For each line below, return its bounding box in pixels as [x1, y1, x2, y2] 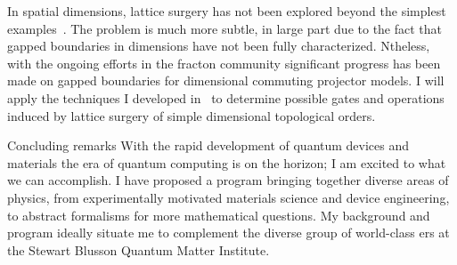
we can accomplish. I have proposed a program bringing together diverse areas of [7, 171, 449, 189]
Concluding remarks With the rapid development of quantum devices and [7, 136, 410, 155]
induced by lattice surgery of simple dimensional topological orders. [7, 106, 376, 124]
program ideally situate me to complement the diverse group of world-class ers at [7, 223, 450, 242]
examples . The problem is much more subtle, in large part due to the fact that [7, 19, 443, 37]
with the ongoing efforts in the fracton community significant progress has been [7, 53, 441, 72]
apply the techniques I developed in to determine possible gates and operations [7, 88, 445, 107]
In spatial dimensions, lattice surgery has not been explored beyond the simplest [7, 2, 446, 20]
